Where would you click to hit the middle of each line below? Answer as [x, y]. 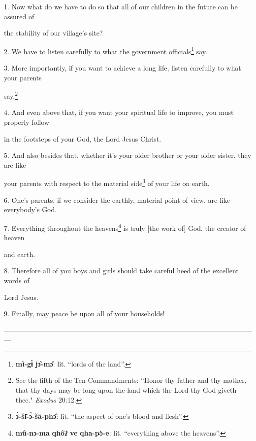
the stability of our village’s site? [53, 33]
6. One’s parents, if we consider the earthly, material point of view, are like [117, 200]
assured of [19, 16]
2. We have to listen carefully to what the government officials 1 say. [106, 50]
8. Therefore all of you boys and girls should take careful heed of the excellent [121, 271]
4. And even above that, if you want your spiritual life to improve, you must [119, 112]
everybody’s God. [31, 209]
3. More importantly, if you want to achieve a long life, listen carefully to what [123, 68]
